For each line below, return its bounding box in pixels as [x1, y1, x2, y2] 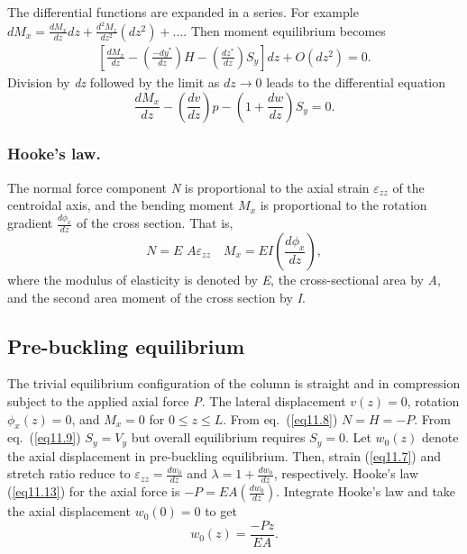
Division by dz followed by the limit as [7, 72, 220, 91]
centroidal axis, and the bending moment [7, 195, 234, 214]
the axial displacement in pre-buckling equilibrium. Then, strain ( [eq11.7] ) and [7, 446, 442, 465]
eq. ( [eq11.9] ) [7, 428, 81, 447]
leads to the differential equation [266, 72, 446, 91]
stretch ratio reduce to [7, 464, 131, 483]
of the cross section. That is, [77, 213, 233, 232]
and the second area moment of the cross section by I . [7, 287, 306, 306]
